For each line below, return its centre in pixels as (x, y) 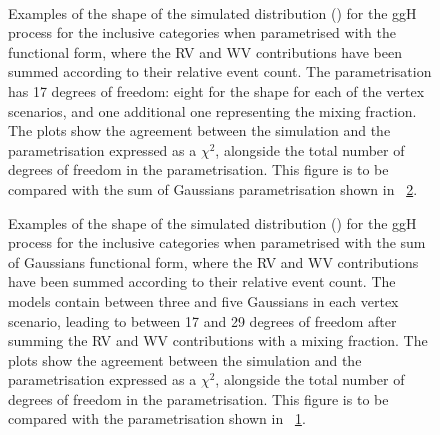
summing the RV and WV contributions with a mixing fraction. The (218, 340)
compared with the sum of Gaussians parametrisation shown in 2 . (213, 188)
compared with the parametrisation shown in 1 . (157, 418)
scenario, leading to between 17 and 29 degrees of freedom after (202, 320)
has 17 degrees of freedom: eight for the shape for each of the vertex (216, 90)
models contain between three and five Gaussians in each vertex (203, 300)
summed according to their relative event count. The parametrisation (220, 71)
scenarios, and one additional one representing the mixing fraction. (212, 110)
